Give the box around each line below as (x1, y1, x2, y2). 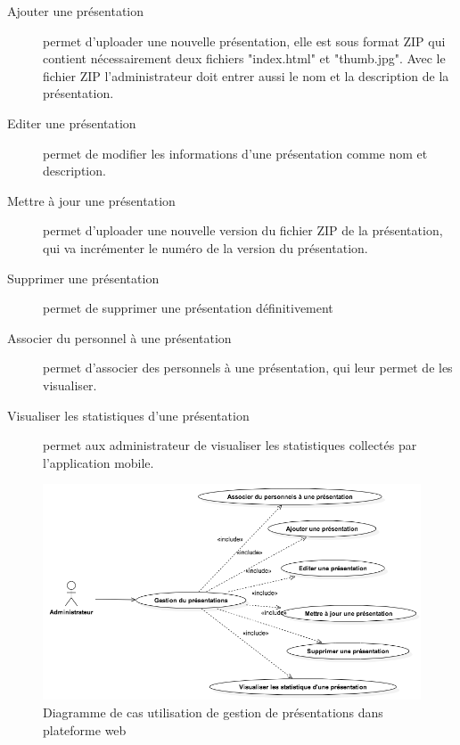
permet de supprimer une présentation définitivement (43, 299, 333, 317)
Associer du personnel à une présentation (7, 328, 232, 347)
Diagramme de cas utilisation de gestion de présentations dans (43, 703, 383, 721)
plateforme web (43, 720, 127, 739)
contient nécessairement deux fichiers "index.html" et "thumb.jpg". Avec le (43, 49, 446, 68)
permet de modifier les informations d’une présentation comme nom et (43, 143, 428, 162)
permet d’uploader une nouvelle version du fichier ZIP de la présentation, (43, 221, 443, 240)
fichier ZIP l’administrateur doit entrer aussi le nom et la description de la (43, 66, 449, 85)
